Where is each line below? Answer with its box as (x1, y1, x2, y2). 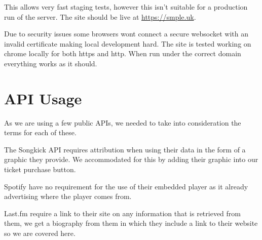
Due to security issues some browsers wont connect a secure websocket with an (4, 28, 248, 39)
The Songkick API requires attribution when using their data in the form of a (4, 144, 246, 154)
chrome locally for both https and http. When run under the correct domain (4, 48, 241, 59)
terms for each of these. (4, 127, 77, 138)
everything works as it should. (4, 58, 97, 68)
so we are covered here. (4, 228, 76, 238)
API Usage (4, 88, 82, 108)
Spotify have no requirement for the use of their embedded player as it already (4, 181, 248, 191)
